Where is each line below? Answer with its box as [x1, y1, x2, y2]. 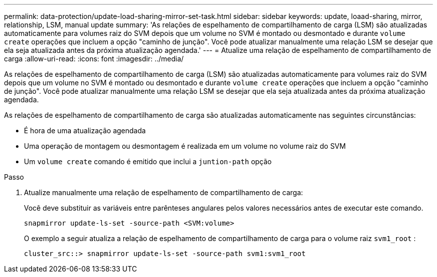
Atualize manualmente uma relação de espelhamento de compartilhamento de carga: [24, 188, 303, 197]
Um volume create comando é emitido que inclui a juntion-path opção [24, 157, 272, 166]
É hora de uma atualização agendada [24, 126, 146, 135]
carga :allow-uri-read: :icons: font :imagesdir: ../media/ [4, 54, 184, 63]
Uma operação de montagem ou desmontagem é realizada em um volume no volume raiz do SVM [24, 142, 346, 150]
